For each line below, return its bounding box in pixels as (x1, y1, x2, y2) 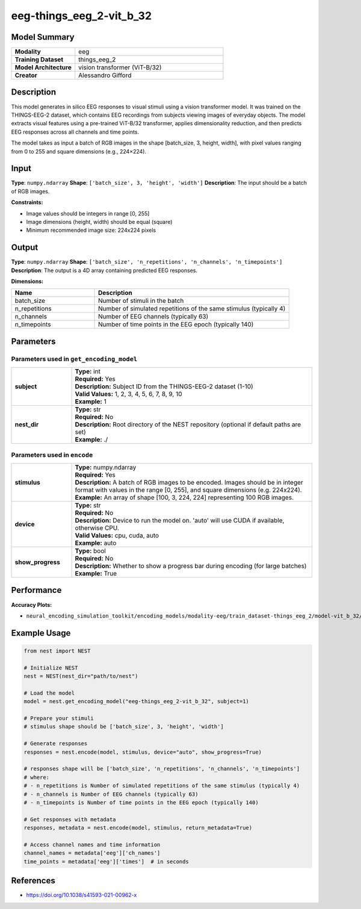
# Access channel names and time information (23, 841, 161, 848)
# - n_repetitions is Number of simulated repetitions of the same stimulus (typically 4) (23, 783, 300, 789)
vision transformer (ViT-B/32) (78, 63, 162, 72)
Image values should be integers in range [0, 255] (26, 209, 150, 217)
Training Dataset (14, 55, 64, 64)
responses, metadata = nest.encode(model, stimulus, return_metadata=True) (23, 825, 253, 831)
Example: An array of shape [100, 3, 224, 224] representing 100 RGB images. (75, 493, 294, 501)
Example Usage (11, 628, 71, 638)
